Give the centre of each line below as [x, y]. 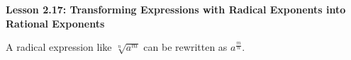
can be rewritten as [185, 47]
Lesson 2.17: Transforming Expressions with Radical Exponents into [176, 9]
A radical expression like [59, 47]
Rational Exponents [55, 23]
